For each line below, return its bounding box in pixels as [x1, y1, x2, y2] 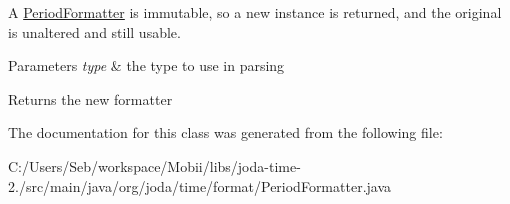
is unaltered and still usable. [8, 21, 181, 42]
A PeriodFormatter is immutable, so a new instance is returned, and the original [8, 2, 502, 22]
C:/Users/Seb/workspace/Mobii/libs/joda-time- [8, 155, 301, 176]
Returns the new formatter [8, 88, 173, 109]
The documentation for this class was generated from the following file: [8, 122, 443, 143]
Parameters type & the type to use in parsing [8, 55, 285, 76]
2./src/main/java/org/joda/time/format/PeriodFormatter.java [8, 175, 392, 196]
